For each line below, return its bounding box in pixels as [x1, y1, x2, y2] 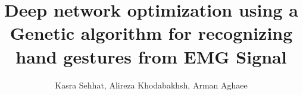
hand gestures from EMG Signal [15, 44, 287, 68]
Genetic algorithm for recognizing [10, 21, 293, 45]
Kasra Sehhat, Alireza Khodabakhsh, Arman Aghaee [55, 78, 248, 91]
